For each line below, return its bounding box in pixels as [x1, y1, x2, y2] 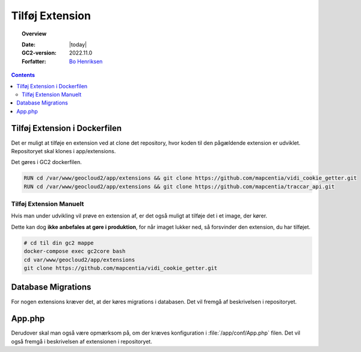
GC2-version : [22, 49, 57, 56]
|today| [69, 41, 87, 48]
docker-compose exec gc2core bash [23, 248, 126, 255]
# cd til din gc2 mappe [23, 239, 94, 246]
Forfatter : [22, 58, 46, 65]
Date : [22, 41, 36, 48]
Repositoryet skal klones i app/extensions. [11, 147, 116, 154]
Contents [11, 71, 35, 79]
